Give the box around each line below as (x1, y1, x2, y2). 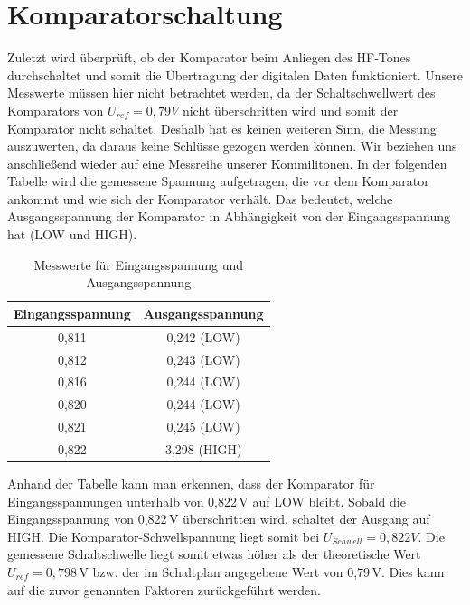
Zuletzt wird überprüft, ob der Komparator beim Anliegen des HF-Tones (7, 48, 411, 67)
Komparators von (7, 100, 104, 119)
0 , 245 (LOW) (166, 417, 240, 436)
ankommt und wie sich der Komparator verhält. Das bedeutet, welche (7, 189, 393, 208)
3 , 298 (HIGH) (164, 439, 242, 458)
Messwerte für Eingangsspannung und (33, 255, 244, 274)
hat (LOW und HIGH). (7, 225, 137, 244)
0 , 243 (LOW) (166, 349, 240, 368)
